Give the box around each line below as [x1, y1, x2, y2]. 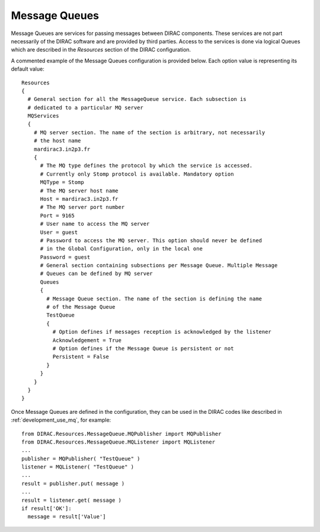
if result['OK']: [21, 505, 72, 512]
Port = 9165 [40, 212, 75, 219]
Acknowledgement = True [52, 337, 121, 344]
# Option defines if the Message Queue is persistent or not [52, 345, 234, 351]
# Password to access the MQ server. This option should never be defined [40, 237, 263, 243]
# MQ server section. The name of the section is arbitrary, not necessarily [33, 129, 265, 136]
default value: [11, 65, 44, 72]
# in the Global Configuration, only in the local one [40, 245, 203, 252]
